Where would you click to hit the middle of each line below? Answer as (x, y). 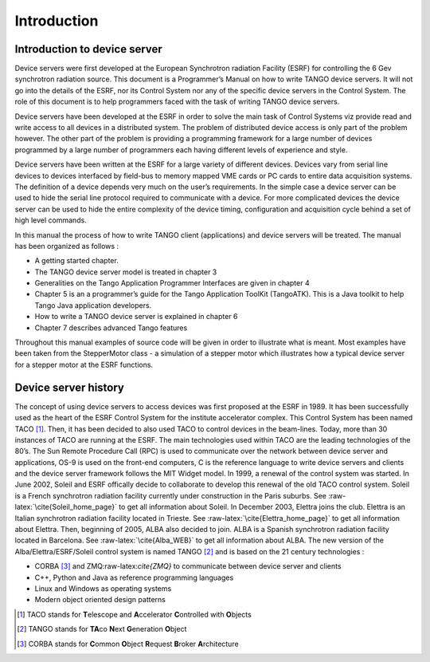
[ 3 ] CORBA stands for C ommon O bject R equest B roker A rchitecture (128, 644)
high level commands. (51, 220)
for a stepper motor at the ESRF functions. (84, 364)
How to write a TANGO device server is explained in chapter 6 (136, 317)
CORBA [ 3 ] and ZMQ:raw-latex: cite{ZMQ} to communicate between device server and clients (188, 566)
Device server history (70, 387)
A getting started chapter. (76, 261)
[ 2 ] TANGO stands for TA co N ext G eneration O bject (102, 629)
